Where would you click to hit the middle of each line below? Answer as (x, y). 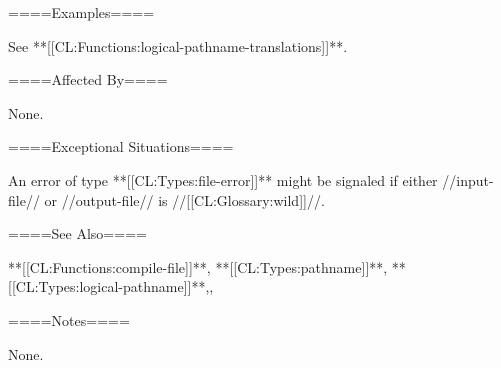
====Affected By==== (88, 79)
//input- (468, 179)
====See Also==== (77, 233)
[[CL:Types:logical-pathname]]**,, (111, 286)
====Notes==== (69, 319)
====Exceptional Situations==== (121, 146)
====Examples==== (81, 12)
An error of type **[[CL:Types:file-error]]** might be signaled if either (223, 179)
